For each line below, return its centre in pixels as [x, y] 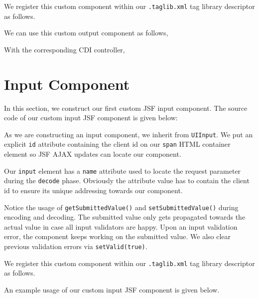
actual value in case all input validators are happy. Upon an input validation [121, 226]
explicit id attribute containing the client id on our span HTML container [117, 144]
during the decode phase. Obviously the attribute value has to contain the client [127, 180]
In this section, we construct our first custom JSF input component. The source [126, 108]
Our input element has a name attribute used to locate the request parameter [123, 170]
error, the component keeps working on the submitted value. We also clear [118, 236]
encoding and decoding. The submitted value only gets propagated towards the [125, 217]
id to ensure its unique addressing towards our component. [93, 190]
